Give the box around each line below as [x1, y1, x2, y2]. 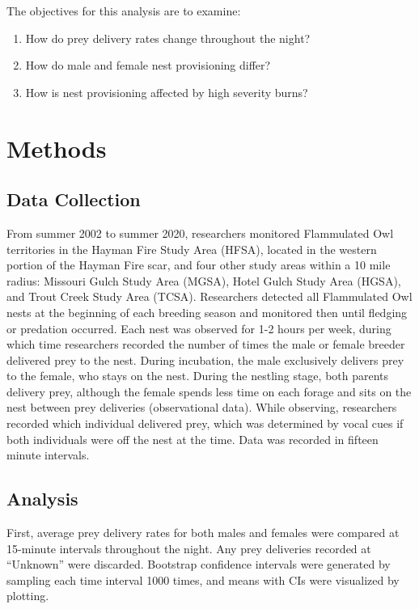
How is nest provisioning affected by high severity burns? [25, 83, 308, 100]
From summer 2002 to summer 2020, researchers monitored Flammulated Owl [6, 224, 394, 241]
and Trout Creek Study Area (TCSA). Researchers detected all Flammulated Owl [6, 288, 413, 305]
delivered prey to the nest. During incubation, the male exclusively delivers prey [6, 351, 404, 368]
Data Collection [6, 187, 141, 212]
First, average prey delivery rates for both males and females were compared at [6, 524, 400, 541]
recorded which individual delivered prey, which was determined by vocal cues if [6, 415, 404, 432]
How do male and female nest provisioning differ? [25, 57, 271, 74]
